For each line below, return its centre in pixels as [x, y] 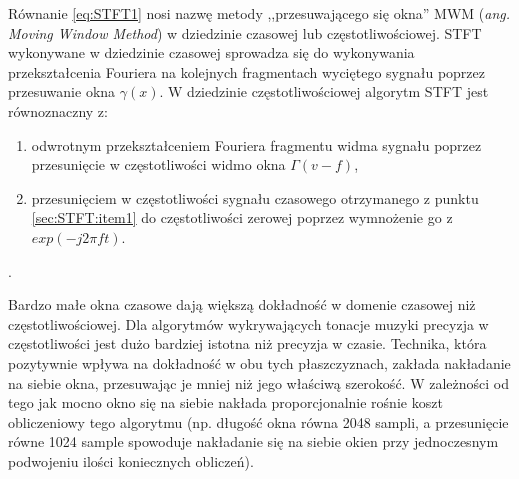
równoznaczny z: [58, 110]
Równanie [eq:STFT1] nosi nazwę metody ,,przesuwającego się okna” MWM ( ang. [259, 13]
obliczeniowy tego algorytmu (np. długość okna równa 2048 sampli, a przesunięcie [258, 421]
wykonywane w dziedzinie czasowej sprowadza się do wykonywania [211, 52]
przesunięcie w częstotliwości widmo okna [158, 164]
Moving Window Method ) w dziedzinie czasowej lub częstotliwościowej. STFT [245, 32]
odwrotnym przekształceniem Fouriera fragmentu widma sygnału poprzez [256, 144]
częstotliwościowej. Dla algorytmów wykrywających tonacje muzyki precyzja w [248, 323]
